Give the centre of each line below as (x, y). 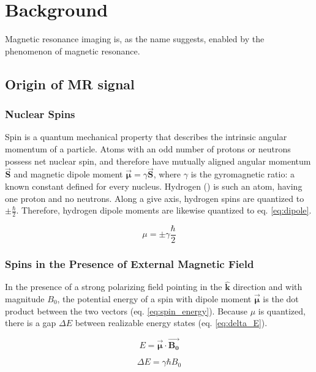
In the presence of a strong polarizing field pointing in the (114, 287)
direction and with (268, 287)
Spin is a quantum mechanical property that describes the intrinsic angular (146, 137)
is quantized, (282, 311)
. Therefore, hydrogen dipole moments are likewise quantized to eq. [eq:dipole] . (164, 210)
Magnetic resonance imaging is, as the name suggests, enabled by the (135, 39)
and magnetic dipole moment (68, 174)
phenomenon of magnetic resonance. (73, 50)
